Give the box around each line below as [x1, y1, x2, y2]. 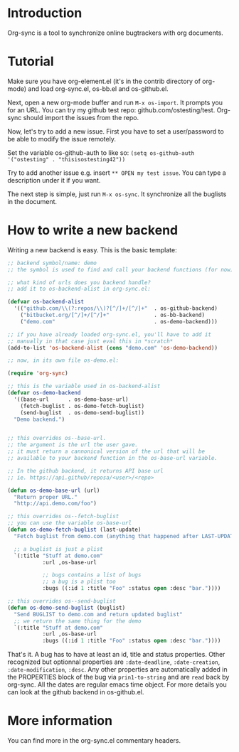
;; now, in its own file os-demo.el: [7, 357, 119, 364]
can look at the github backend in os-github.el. [7, 688, 144, 697]
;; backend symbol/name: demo [7, 259, 97, 267]
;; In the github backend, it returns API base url [7, 467, 164, 474]
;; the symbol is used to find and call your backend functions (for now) [7, 266, 234, 273]
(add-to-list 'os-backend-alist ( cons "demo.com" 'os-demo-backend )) [7, 344, 218, 351]
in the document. [7, 197, 58, 205]
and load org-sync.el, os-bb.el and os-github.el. [28, 84, 169, 93]
